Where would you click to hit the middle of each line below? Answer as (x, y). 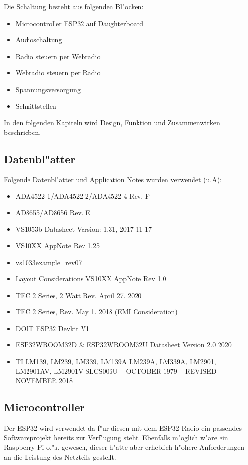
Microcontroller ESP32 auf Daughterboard (80, 23)
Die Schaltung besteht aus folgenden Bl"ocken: (74, 6)
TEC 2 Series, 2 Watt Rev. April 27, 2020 (79, 295)
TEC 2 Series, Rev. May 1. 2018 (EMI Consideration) (96, 312)
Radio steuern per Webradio (58, 56)
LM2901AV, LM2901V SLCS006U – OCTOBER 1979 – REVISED (116, 371)
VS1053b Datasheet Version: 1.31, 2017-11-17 (84, 229)
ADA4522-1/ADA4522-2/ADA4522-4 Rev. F (83, 196)
